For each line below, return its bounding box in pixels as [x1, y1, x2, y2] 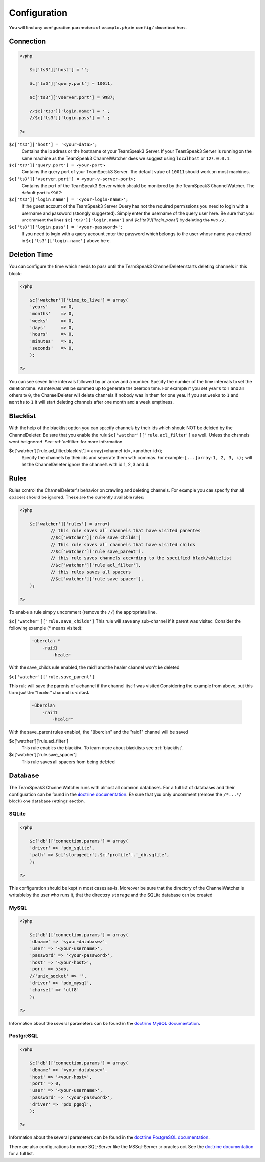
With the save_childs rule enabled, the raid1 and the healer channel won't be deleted [9, 664, 180, 670]
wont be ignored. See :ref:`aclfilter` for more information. [9, 439, 124, 444]
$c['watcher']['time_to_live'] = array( [29, 297, 129, 303]
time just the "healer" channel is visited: [9, 690, 90, 695]
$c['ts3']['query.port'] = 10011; [29, 81, 113, 86]
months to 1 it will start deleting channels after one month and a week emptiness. [9, 399, 174, 405]
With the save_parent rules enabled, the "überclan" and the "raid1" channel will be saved [9, 729, 188, 735]
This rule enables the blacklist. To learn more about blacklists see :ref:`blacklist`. [21, 745, 184, 751]
